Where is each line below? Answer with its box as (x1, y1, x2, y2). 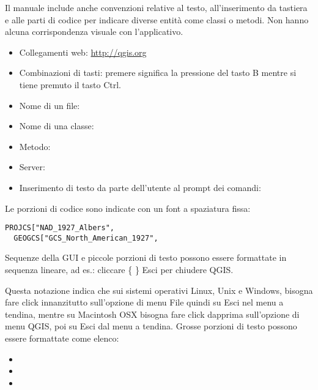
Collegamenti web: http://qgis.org (19, 45, 147, 58)
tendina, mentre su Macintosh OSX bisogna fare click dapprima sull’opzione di (5, 307, 300, 320)
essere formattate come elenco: (5, 332, 119, 344)
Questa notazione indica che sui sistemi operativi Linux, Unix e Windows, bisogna (5, 283, 313, 296)
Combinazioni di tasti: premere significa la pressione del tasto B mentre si (19, 66, 297, 79)
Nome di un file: (19, 99, 80, 111)
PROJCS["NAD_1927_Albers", (5, 223, 114, 233)
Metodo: (19, 140, 51, 152)
